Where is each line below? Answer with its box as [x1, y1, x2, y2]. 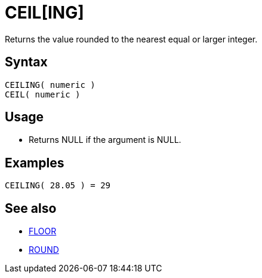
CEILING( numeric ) [5, 80, 95, 90]
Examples [5, 155, 64, 170]
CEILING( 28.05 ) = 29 [5, 181, 111, 191]
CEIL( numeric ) [5, 89, 81, 99]
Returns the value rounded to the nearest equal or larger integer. [5, 33, 258, 44]
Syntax [5, 54, 48, 70]
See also [5, 200, 57, 216]
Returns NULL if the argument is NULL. [29, 135, 181, 145]
